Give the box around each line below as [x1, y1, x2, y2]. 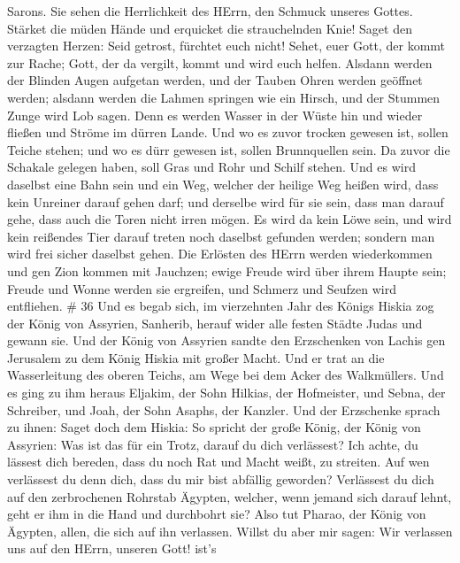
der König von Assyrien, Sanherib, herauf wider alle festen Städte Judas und [7, 313, 423, 332]
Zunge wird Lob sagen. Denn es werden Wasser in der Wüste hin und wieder [7, 105, 423, 124]
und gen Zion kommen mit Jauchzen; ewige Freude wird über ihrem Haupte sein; [7, 261, 447, 280]
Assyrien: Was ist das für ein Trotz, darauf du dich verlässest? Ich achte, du [7, 435, 418, 453]
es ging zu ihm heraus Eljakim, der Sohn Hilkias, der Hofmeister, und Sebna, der [7, 383, 446, 402]
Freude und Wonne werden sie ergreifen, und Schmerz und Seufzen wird [7, 279, 396, 297]
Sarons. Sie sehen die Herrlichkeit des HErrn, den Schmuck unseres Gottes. [7, 2, 413, 19]
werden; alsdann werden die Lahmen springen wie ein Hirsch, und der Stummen [7, 88, 441, 106]
